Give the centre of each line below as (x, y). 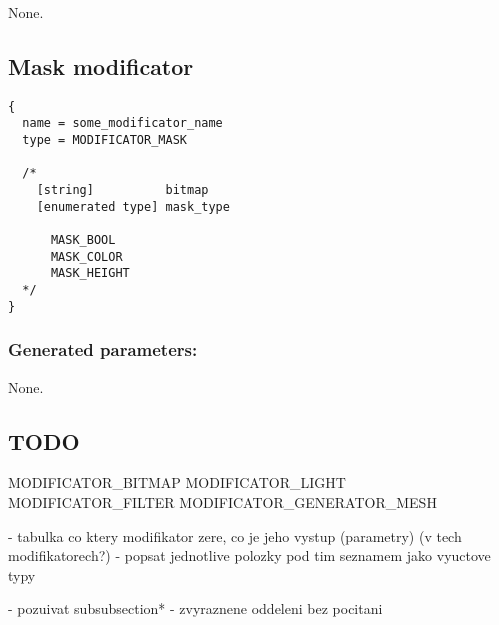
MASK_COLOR (86, 256)
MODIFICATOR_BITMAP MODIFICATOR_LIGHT (177, 482)
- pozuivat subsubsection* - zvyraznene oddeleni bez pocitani (195, 608)
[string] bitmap (122, 190)
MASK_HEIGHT (90, 273)
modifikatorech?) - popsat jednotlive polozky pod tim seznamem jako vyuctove (249, 555)
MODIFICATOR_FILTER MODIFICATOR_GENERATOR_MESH (222, 501)
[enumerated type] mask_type (133, 206)
